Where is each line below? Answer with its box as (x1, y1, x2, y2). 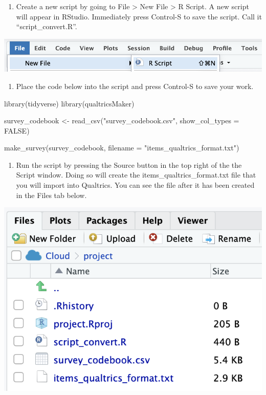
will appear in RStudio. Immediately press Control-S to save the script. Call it (16, 11, 262, 21)
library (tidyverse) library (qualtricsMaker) (4, 98, 135, 108)
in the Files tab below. (16, 189, 87, 200)
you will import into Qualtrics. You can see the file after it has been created (16, 180, 255, 190)
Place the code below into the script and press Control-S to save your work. (16, 80, 254, 91)
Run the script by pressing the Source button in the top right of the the (16, 159, 242, 170)
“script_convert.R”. (16, 21, 77, 32)
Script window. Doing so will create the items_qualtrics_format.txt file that (16, 169, 256, 180)
